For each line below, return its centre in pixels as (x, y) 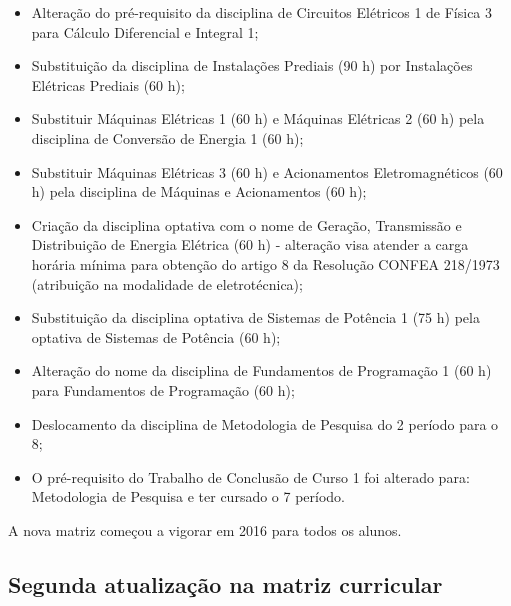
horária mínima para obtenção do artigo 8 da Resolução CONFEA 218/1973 (265, 263)
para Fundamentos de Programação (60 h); (163, 389)
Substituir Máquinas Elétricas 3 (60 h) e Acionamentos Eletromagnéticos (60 (267, 171)
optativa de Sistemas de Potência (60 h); (156, 336)
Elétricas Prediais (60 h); (108, 84)
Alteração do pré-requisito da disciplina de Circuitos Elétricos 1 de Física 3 (262, 12)
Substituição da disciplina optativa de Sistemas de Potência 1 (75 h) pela (255, 317)
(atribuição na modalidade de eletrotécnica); (167, 283)
